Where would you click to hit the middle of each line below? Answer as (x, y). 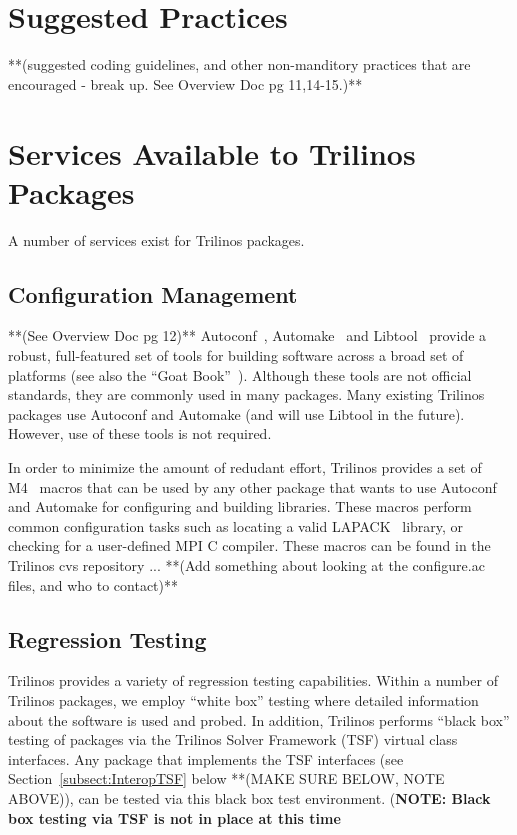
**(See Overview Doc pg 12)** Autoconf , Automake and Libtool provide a (247, 335)
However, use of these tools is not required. (140, 433)
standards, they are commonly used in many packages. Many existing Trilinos (246, 394)
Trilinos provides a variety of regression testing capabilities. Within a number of (253, 680)
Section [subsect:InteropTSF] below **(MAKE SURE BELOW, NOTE (226, 778)
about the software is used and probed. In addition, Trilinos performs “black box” (259, 719)
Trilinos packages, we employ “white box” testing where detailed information (243, 699)
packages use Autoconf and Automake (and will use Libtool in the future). (236, 413)
